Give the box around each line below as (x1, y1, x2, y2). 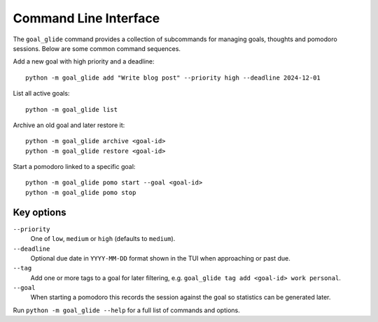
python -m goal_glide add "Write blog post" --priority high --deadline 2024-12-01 (25, 73, 321, 82)
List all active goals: (13, 89, 70, 98)
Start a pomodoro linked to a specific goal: (13, 163, 136, 171)
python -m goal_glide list (25, 105, 118, 113)
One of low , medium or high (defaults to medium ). (30, 235, 176, 243)
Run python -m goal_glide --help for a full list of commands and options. (13, 306, 241, 314)
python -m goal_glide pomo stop (25, 189, 136, 196)
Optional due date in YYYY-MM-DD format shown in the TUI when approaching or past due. (30, 254, 290, 262)
